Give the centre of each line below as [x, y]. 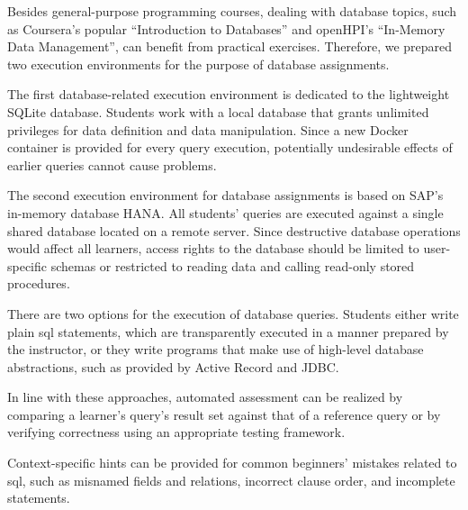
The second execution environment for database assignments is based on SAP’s [225, 195]
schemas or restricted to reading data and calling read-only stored [233, 265]
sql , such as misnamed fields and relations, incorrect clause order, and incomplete [231, 480]
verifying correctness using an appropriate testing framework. [176, 432]
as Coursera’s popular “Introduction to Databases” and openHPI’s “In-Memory [226, 28]
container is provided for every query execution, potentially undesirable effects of [230, 147]
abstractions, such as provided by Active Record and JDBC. [173, 366]
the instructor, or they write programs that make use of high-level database [216, 349]
